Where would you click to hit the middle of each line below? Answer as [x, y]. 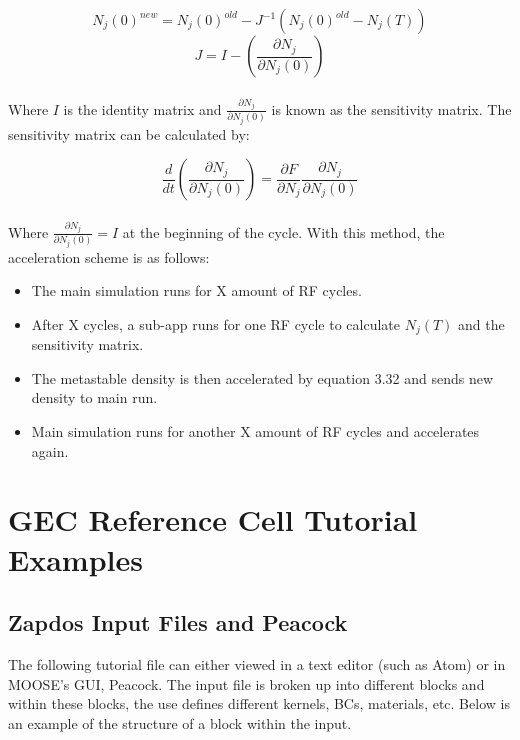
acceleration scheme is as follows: [109, 256]
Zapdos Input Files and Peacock [178, 622]
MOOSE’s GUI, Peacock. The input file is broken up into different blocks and [246, 683]
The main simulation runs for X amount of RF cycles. [196, 290]
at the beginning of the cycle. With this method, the [283, 231]
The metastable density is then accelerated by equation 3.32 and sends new [262, 377]
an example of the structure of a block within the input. [180, 722]
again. [50, 450]
